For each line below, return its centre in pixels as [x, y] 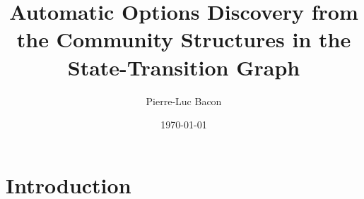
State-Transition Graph [184, 67]
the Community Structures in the [184, 39]
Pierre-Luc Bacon [184, 101]
